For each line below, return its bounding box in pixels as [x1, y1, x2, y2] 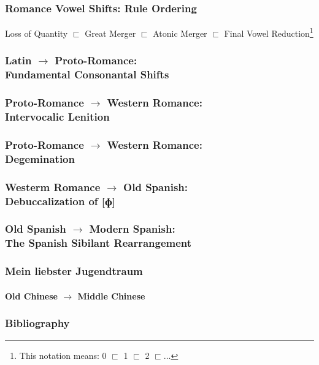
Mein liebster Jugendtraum [5, 263, 143, 279]
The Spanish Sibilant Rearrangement [5, 235, 192, 250]
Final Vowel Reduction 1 [224, 25, 313, 39]
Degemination [5, 151, 75, 166]
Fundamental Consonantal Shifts [5, 67, 169, 82]
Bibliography [5, 315, 70, 331]
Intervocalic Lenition [5, 109, 110, 124]
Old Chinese [5, 289, 58, 302]
